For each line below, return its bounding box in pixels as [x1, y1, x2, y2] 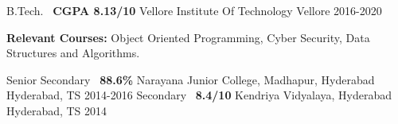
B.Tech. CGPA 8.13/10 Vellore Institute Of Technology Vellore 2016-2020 [6, 2, 382, 18]
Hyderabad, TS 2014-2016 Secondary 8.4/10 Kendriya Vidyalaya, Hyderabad [6, 87, 392, 103]
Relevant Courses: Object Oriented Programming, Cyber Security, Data [6, 29, 370, 45]
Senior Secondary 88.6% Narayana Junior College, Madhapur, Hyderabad [6, 71, 375, 87]
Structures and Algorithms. [6, 45, 140, 61]
